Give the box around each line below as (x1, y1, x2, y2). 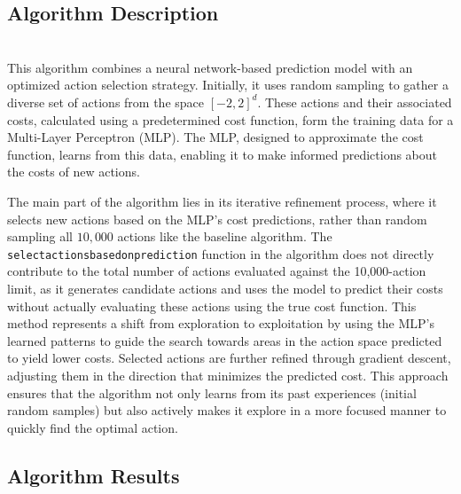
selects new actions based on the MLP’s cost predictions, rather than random (7, 209, 427, 228)
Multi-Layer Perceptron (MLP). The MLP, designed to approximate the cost (7, 128, 424, 146)
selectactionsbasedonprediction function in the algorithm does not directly (7, 244, 434, 263)
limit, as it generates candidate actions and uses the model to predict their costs (7, 278, 443, 297)
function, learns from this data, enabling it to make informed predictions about (7, 145, 438, 163)
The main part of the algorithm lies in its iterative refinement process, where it (7, 192, 437, 210)
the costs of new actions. (7, 162, 140, 181)
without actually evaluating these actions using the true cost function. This (7, 296, 417, 315)
